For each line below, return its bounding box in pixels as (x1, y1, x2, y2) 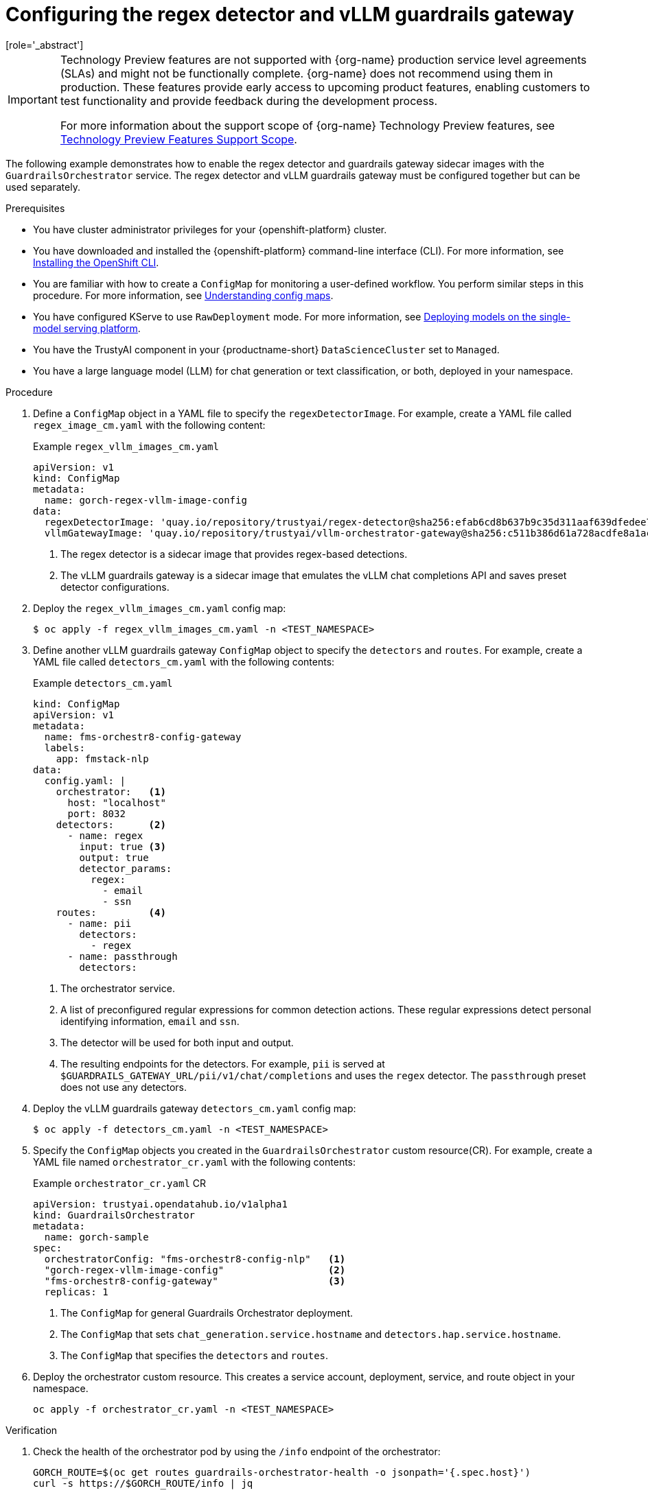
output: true (79, 851, 149, 863)
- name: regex (67, 829, 143, 841)
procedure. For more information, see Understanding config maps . (33, 289, 334, 301)
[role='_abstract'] (5, 38, 84, 51)
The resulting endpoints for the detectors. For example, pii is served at (60, 1057, 385, 1070)
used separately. (5, 180, 80, 193)
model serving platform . (33, 322, 141, 334)
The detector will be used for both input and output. (60, 1036, 294, 1048)
